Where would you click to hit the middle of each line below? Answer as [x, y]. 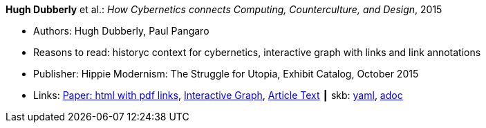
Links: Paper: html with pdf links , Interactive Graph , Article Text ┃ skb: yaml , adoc [218, 95]
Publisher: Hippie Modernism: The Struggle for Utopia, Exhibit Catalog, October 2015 [226, 74]
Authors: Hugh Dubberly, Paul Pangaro [121, 31]
